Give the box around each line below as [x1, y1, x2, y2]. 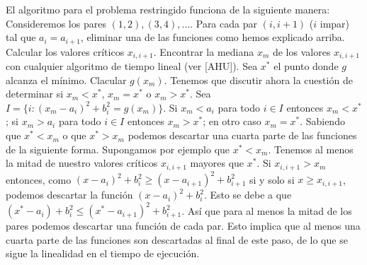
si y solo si [249, 172, 295, 187]
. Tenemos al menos [268, 141, 354, 156]
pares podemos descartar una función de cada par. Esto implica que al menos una [6, 218, 361, 233]
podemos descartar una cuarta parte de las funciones [128, 128, 357, 143]
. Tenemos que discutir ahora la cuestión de [164, 72, 353, 87]
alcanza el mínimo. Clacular [6, 72, 127, 87]
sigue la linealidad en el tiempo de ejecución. [6, 246, 200, 261]
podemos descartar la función [6, 187, 133, 202]
